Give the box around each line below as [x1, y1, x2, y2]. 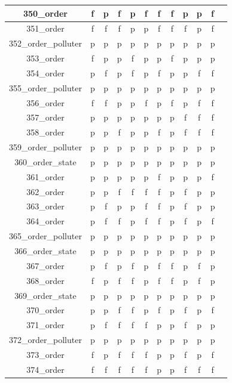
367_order [26, 259, 65, 271]
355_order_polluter [9, 81, 82, 94]
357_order [26, 111, 65, 123]
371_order [26, 319, 65, 331]
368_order [26, 274, 65, 286]
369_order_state [14, 289, 77, 301]
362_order [26, 185, 65, 197]
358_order [26, 126, 65, 138]
